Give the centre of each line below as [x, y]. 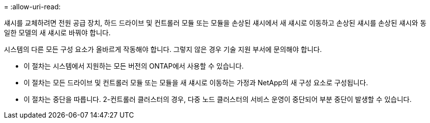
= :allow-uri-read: [32, 7]
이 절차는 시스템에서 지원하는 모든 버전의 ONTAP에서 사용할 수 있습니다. [134, 66]
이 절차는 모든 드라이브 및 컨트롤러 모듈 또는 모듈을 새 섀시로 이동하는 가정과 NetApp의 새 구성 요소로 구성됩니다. [196, 83]
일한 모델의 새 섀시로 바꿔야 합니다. [57, 33]
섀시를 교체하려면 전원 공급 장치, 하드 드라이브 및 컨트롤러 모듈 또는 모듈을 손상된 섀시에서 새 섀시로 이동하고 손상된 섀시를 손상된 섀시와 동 [215, 23]
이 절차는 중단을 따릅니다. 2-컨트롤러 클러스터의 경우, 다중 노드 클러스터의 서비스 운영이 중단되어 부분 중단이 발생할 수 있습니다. [218, 99]
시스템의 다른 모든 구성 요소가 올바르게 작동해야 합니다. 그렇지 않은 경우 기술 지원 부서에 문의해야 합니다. [163, 49]
